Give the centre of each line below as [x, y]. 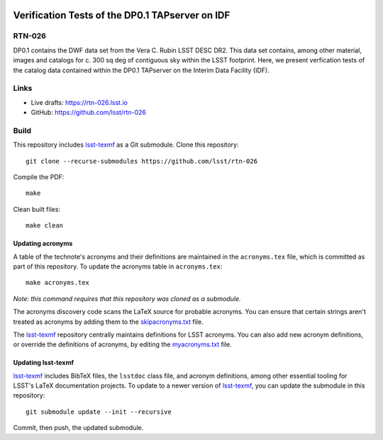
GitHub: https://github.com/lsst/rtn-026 [89, 113]
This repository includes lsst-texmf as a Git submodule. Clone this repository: [126, 145]
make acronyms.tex [58, 283]
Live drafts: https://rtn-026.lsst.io [79, 102]
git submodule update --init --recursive [99, 412]
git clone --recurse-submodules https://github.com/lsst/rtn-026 [142, 161]
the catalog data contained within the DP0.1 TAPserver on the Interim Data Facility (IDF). [141, 70]
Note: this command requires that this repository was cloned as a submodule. [127, 298]
